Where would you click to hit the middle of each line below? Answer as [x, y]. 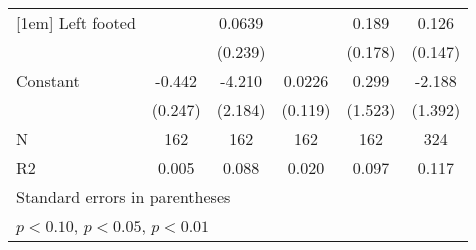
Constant [48, 80]
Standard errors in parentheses [123, 196]
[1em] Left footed [76, 22]
